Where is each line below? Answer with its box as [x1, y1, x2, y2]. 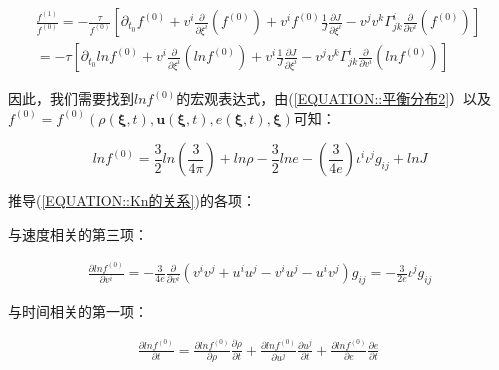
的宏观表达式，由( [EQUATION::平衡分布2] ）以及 [176, 88, 492, 109]
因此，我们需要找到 [8, 88, 134, 109]
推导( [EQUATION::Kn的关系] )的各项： [8, 190, 256, 211]
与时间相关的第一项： [8, 301, 148, 322]
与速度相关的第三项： [8, 223, 148, 244]
